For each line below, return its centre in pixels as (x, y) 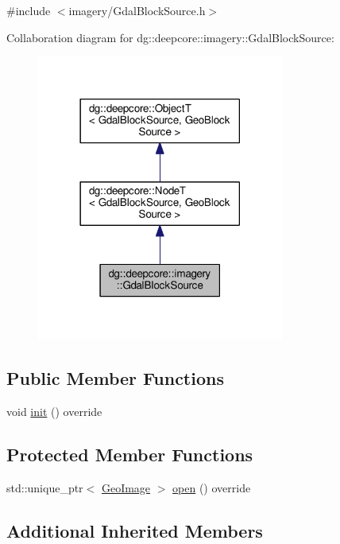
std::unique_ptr (45, 487)
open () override (212, 487)
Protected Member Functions (130, 454)
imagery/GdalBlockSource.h (137, 10)
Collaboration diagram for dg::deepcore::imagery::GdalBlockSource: (170, 37)
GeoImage (126, 487)
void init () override (54, 411)
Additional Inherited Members (135, 530)
